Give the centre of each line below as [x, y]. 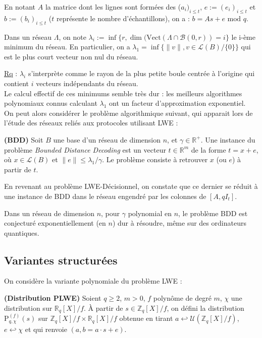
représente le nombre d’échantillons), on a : [123, 18]
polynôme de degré [182, 298]
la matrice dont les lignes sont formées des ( [113, 7]
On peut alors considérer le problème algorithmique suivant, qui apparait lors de [128, 113]
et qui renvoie [46, 329]
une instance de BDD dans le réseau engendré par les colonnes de [105, 196]
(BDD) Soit [24, 139]
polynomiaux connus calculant [51, 103]
